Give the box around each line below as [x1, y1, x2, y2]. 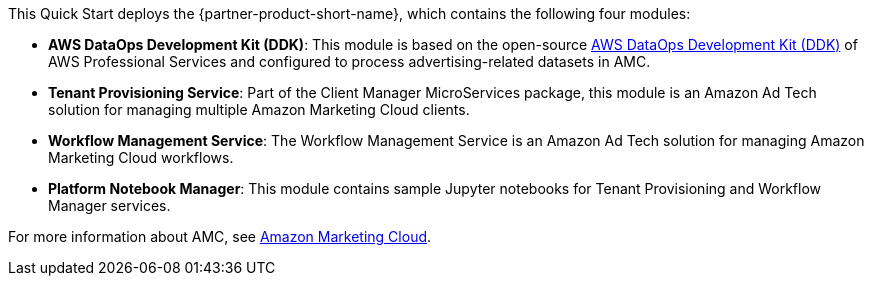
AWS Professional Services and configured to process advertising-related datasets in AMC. [48, 53, 651, 70]
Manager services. [48, 197, 171, 214]
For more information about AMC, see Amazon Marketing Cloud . [8, 228, 432, 245]
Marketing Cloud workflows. [48, 149, 234, 166]
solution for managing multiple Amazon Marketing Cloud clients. [48, 101, 470, 118]
